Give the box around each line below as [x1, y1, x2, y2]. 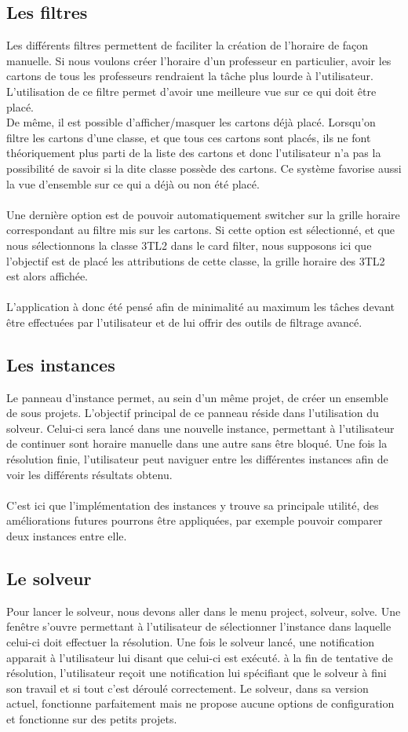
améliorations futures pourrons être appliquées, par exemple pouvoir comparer [6, 512, 383, 529]
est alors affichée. [6, 268, 88, 284]
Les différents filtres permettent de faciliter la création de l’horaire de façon [6, 37, 369, 53]
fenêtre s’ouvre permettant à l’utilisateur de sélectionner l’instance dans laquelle [6, 618, 392, 635]
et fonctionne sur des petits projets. [6, 710, 177, 727]
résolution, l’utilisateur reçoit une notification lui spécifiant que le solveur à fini [6, 664, 387, 681]
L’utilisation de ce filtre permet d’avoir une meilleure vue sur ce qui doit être [6, 82, 377, 99]
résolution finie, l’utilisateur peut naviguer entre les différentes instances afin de [6, 451, 388, 467]
